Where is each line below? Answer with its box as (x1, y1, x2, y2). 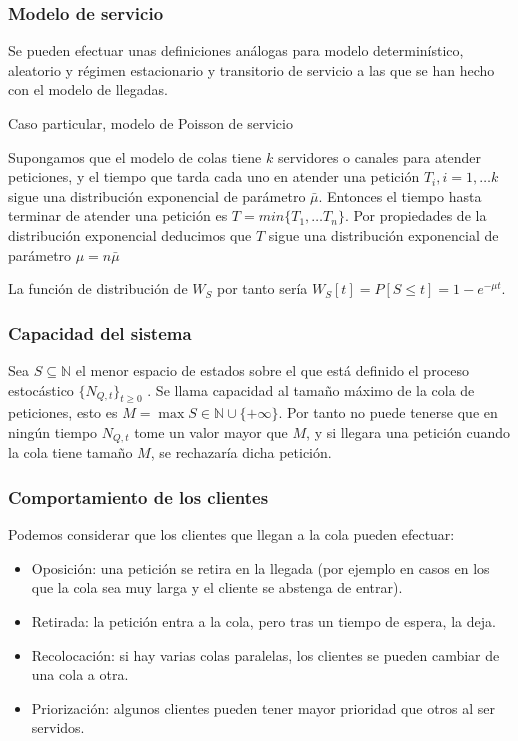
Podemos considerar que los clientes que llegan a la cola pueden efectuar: (8, 524, 455, 545)
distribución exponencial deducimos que (8, 224, 252, 245)
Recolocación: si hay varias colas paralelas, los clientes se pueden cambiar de (31, 644, 500, 665)
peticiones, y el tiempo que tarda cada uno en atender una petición (8, 166, 420, 187)
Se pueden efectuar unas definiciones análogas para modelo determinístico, (8, 40, 464, 61)
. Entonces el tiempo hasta (318, 185, 482, 206)
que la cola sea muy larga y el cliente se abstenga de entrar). (31, 577, 403, 598)
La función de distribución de (8, 278, 188, 299)
